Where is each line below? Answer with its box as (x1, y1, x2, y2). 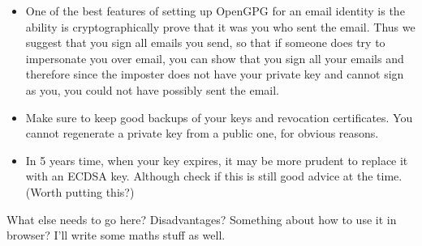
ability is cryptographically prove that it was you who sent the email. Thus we (25, 18, 416, 35)
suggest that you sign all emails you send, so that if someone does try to (25, 34, 385, 51)
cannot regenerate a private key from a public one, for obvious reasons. (25, 125, 379, 142)
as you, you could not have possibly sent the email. (25, 81, 279, 98)
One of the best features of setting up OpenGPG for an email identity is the (25, 2, 405, 19)
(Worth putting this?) (25, 183, 135, 200)
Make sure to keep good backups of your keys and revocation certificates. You (25, 108, 413, 125)
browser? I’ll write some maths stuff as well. (6, 227, 226, 244)
